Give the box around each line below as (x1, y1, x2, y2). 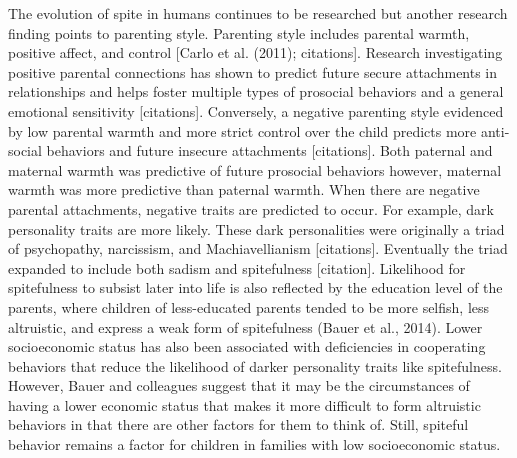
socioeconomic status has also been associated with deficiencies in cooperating (8, 336, 486, 357)
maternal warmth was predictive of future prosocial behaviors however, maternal (8, 159, 502, 180)
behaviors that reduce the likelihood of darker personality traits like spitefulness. (8, 355, 502, 376)
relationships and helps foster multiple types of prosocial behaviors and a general (8, 81, 504, 102)
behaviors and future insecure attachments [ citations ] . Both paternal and (46, 140, 493, 161)
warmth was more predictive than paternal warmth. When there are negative (8, 179, 480, 200)
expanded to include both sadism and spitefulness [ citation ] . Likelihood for (8, 257, 466, 278)
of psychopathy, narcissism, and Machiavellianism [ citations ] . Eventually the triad (8, 238, 508, 259)
